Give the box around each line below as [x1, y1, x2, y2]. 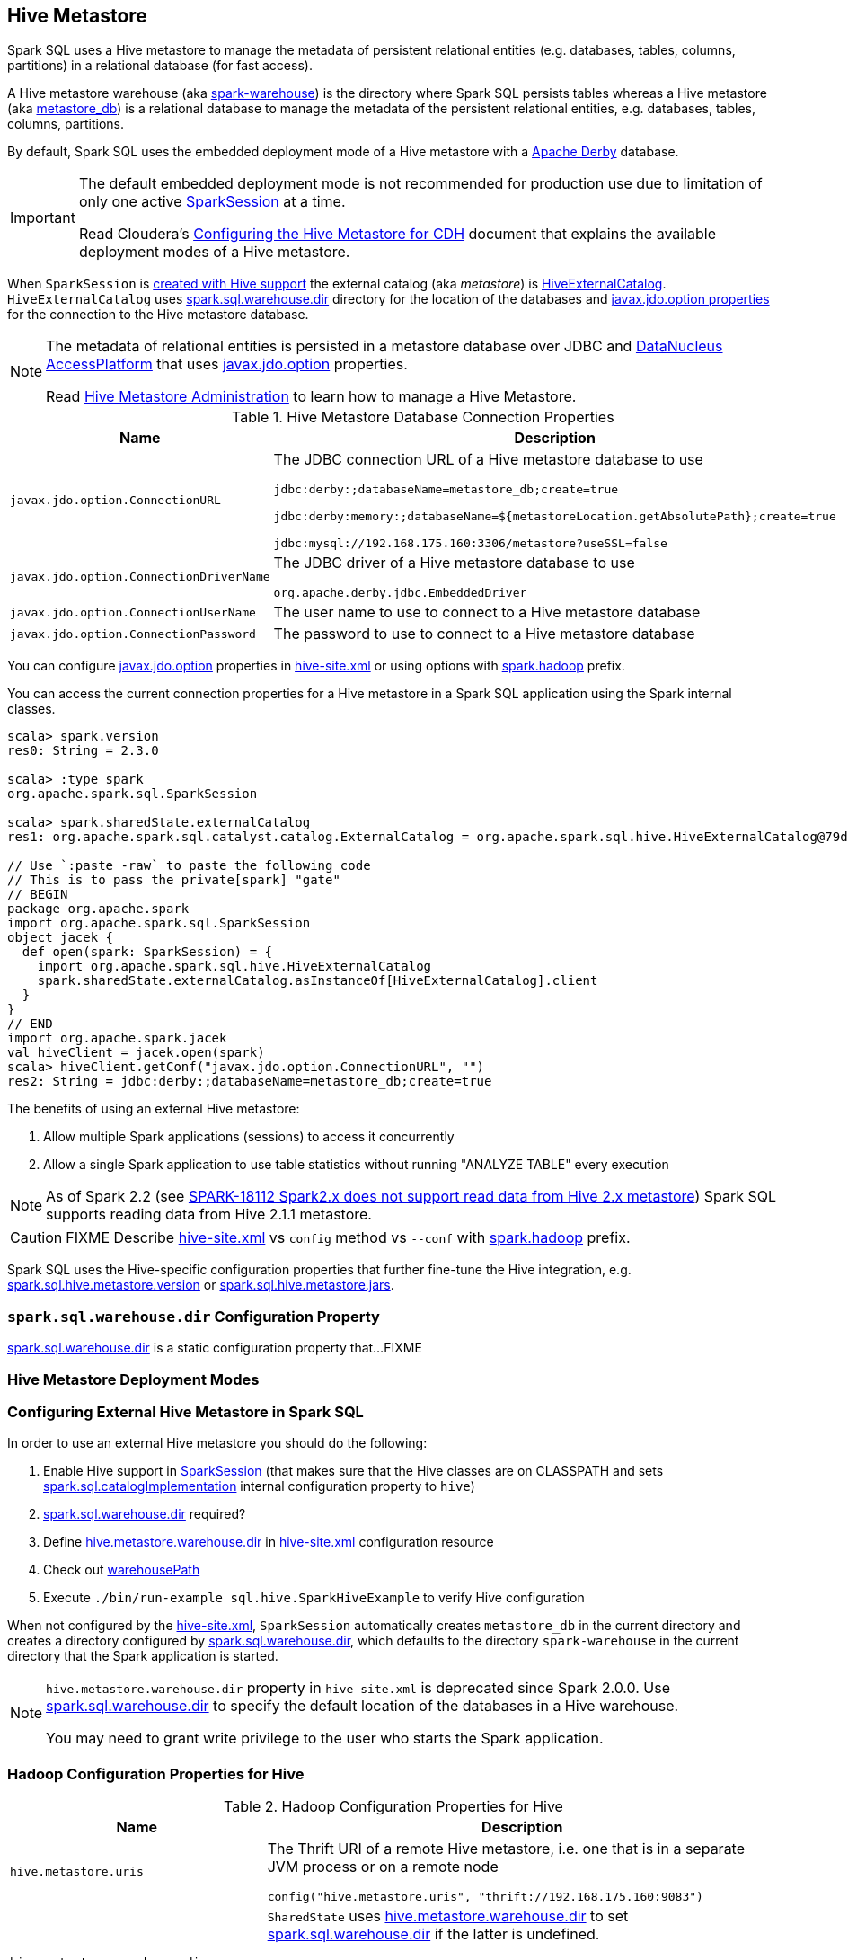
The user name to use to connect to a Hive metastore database [273, 603, 701, 622]
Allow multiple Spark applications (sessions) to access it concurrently [43, 1129, 455, 1145]
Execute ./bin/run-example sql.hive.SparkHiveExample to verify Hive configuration [43, 1590, 585, 1606]
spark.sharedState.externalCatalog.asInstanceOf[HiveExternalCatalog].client [37, 973, 598, 989]
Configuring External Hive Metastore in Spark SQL [7, 1402, 364, 1421]
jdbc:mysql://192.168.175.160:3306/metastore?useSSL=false [273, 537, 667, 551]
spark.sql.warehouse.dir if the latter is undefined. [267, 1925, 600, 1944]
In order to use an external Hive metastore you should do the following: [7, 1435, 428, 1451]
